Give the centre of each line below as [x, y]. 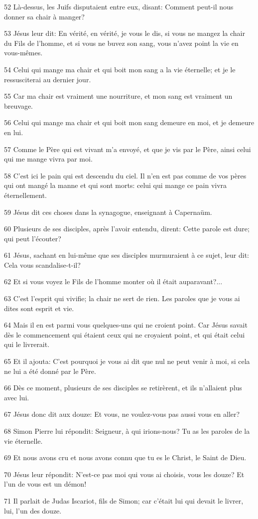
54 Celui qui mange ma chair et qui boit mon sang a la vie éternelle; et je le [120, 69]
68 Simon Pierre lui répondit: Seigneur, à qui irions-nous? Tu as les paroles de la [127, 431]
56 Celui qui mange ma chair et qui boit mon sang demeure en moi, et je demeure [129, 122]
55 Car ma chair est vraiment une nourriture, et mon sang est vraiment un [118, 96]
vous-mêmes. [23, 53]
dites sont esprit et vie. [39, 308]
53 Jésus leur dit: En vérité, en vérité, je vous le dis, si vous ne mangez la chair [125, 33]
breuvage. [18, 105]
